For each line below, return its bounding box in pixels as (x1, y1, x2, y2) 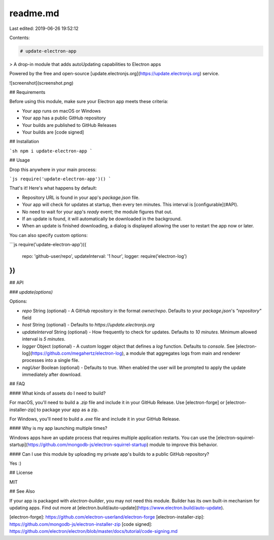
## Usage (9, 157, 30, 163)
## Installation (9, 139, 39, 145)
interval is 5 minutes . (22, 336, 65, 342)
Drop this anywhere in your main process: (9, 166, 97, 173)
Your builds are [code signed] (22, 129, 84, 136)
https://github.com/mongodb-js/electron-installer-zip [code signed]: (9, 521, 152, 527)
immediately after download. (22, 372, 82, 378)
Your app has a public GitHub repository (22, 115, 106, 121)
